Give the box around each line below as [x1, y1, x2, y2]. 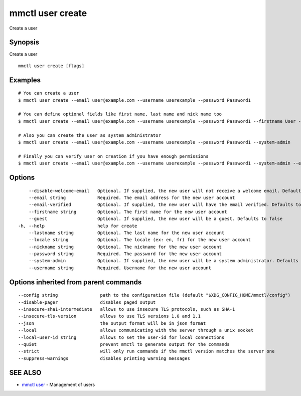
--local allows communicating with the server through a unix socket [18, 327, 254, 333]
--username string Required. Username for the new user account [28, 265, 212, 271]
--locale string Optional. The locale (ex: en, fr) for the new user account [28, 237, 251, 243]
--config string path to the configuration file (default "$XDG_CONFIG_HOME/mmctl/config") [18, 292, 291, 298]
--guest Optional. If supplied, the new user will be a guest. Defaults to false [28, 216, 283, 222]
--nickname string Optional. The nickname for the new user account [28, 244, 222, 250]
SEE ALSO [9, 368, 42, 377]
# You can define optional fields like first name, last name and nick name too [18, 111, 222, 117]
